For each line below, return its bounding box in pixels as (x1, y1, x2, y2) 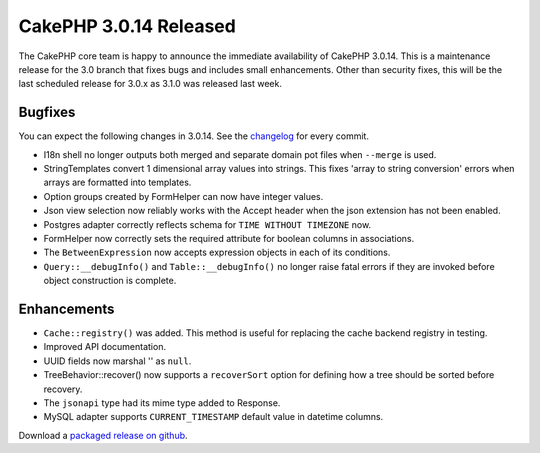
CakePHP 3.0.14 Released (18, 15, 237, 37)
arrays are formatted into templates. (43, 176, 192, 189)
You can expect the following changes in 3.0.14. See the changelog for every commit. (18, 130, 370, 142)
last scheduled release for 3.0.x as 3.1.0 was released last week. (18, 78, 282, 90)
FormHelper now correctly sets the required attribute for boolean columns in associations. (43, 232, 415, 244)
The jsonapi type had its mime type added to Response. (43, 397, 281, 409)
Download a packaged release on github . (18, 429, 189, 441)
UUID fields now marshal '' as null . (43, 355, 192, 367)
